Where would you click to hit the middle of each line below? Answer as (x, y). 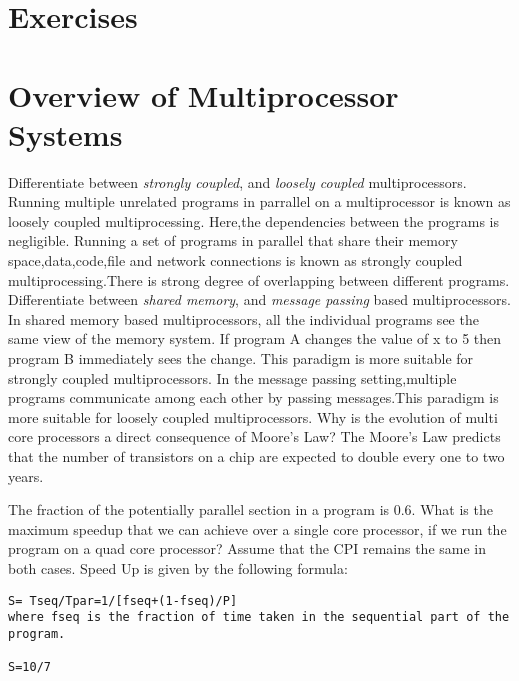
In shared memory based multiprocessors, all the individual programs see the (243, 318)
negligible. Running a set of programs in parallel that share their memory (233, 240)
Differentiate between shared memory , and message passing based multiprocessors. (259, 299)
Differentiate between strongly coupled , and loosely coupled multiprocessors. (237, 181)
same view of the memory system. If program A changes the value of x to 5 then (255, 338)
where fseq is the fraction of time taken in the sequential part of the (259, 617)
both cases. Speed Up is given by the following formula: (178, 567)
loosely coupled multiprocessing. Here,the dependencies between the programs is (253, 220)
